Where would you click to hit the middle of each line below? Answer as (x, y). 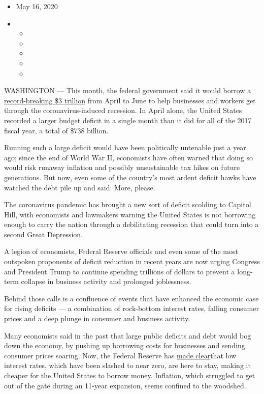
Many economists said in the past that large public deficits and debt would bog (128, 335)
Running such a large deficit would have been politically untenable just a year (125, 147)
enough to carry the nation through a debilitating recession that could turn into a (131, 224)
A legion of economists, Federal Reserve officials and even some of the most (121, 251)
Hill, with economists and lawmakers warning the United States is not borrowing (130, 214)
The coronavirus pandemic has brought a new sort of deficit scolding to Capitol (128, 204)
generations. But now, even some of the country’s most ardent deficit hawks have (130, 177)
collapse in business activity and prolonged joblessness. (106, 281)
